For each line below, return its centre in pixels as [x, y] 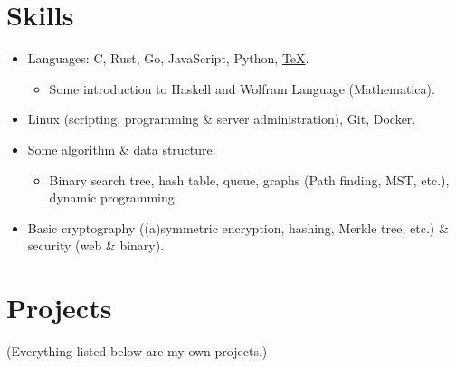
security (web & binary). [96, 245]
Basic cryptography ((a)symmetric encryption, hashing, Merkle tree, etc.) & [238, 227]
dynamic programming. [114, 198]
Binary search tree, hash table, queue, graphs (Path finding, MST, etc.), [249, 179]
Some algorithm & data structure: [122, 149]
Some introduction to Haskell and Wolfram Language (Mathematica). [242, 88]
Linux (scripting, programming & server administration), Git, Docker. [222, 119]
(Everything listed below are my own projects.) [137, 351]
